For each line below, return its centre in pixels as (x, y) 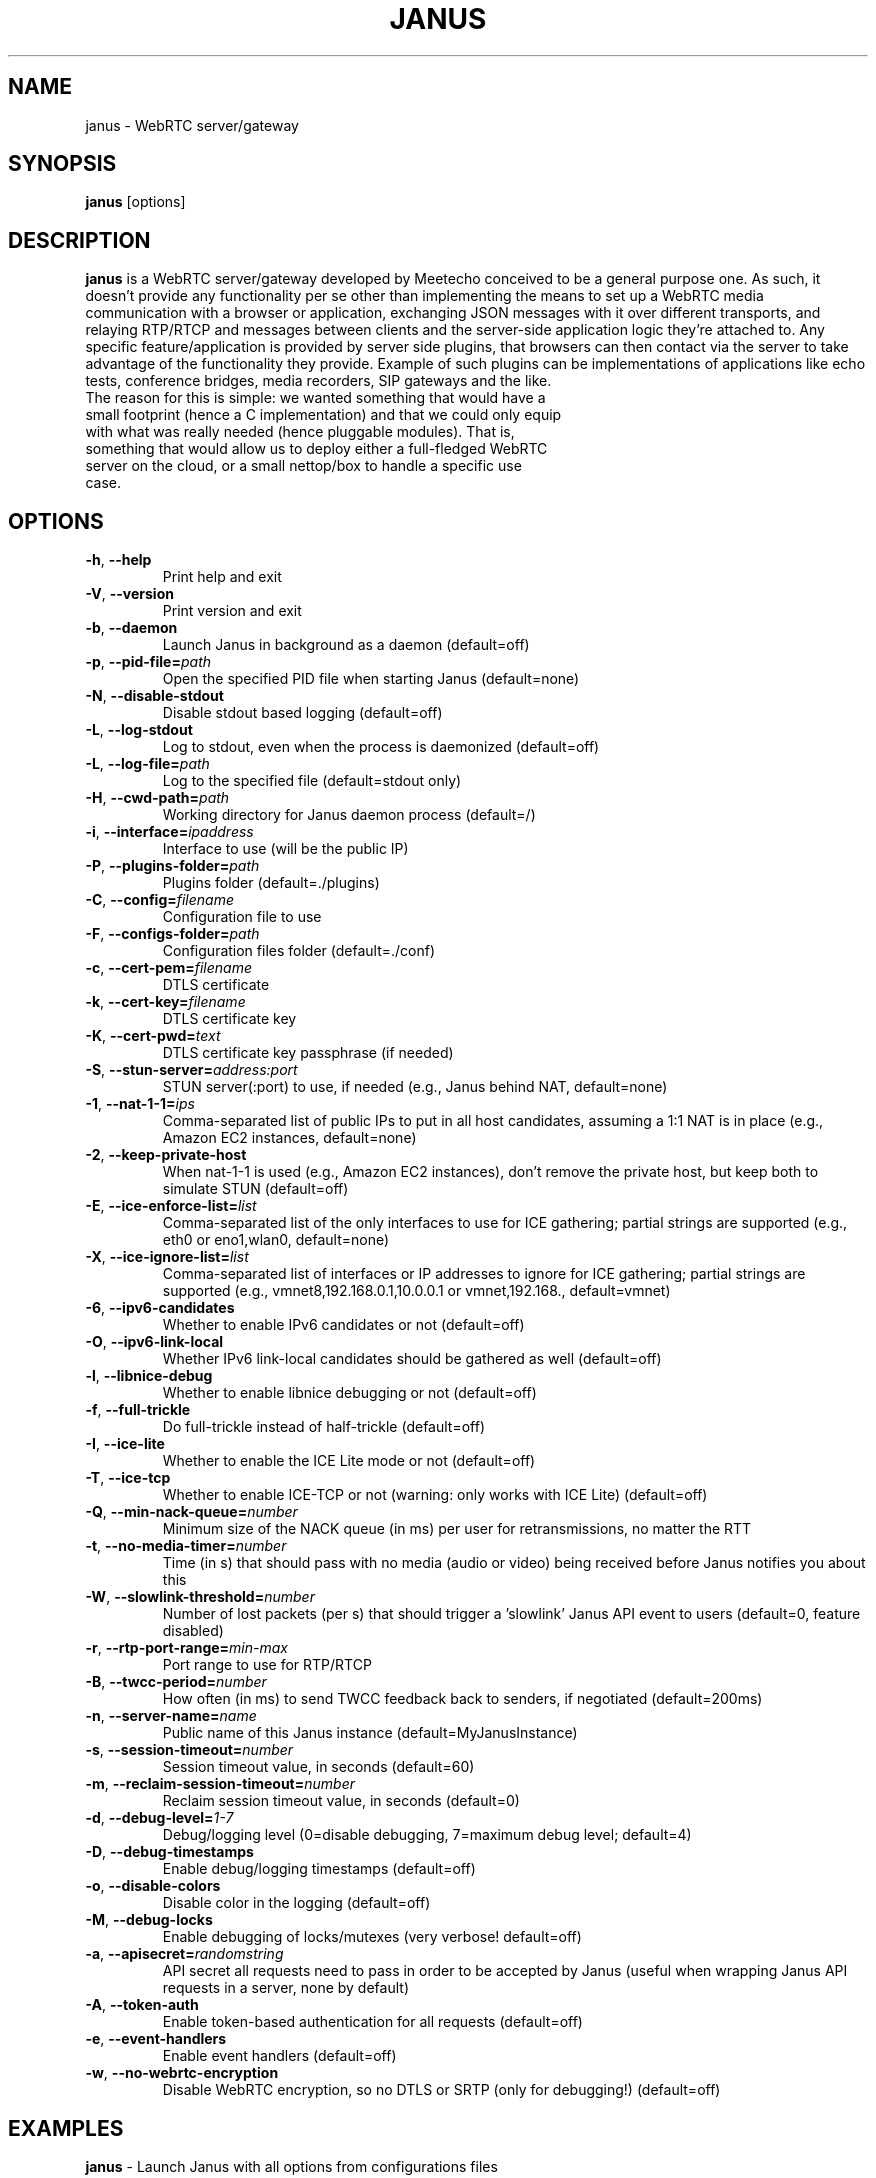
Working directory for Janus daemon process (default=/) (349, 815)
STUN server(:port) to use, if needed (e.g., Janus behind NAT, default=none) (415, 1087)
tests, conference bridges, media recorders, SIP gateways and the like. (318, 381)
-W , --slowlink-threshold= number (200, 1597)
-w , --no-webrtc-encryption (182, 2073)
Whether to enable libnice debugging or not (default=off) (349, 1393)
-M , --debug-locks (149, 1920)
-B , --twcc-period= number (176, 1682)
